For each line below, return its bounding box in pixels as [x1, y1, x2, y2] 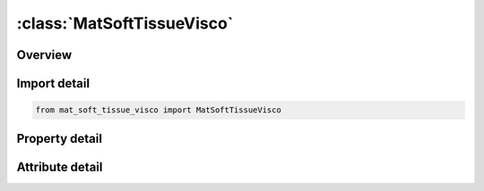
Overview [16, 47, 73, 62]
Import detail [16, 76, 90, 91]
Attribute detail [16, 159, 103, 174]
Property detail [16, 130, 103, 146]
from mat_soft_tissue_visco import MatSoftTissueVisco [35, 105, 281, 115]
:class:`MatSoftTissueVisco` [16, 13, 234, 33]
